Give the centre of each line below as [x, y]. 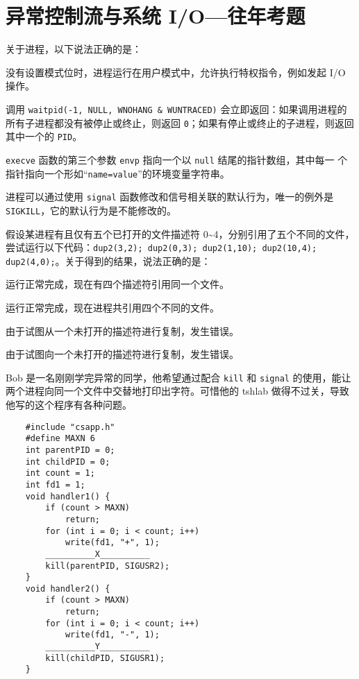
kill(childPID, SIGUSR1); [105, 658]
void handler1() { [68, 496]
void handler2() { [68, 588]
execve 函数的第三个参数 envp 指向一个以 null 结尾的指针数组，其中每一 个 [177, 159]
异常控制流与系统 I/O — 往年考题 [156, 16]
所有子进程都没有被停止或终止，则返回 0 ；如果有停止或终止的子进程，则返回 [180, 122]
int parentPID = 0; [70, 450]
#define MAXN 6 [60, 439]
